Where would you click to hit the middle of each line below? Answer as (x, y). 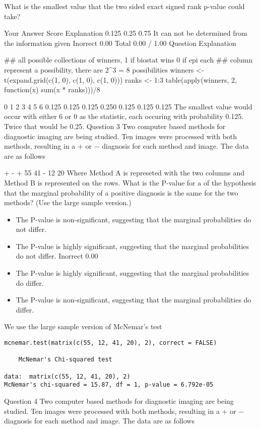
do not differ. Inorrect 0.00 (57, 256)
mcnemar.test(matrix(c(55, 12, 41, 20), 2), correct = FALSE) (111, 343)
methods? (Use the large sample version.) (68, 202)
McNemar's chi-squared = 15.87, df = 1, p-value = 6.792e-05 (109, 385)
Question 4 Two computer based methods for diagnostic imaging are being (119, 401)
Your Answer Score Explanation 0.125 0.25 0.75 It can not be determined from (126, 33)
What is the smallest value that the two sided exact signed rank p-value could (124, 6)
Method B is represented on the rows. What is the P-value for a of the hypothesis (130, 182)
